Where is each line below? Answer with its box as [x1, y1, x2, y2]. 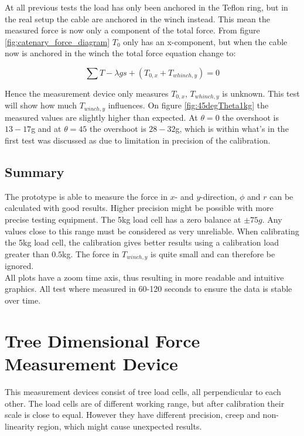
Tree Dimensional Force [5, 328, 200, 352]
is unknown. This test [222, 87, 300, 99]
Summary [5, 163, 64, 181]
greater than [5, 247, 49, 260]
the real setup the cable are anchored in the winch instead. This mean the [5, 12, 270, 25]
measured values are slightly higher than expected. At [5, 111, 198, 123]
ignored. [5, 260, 34, 272]
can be [269, 190, 293, 202]
